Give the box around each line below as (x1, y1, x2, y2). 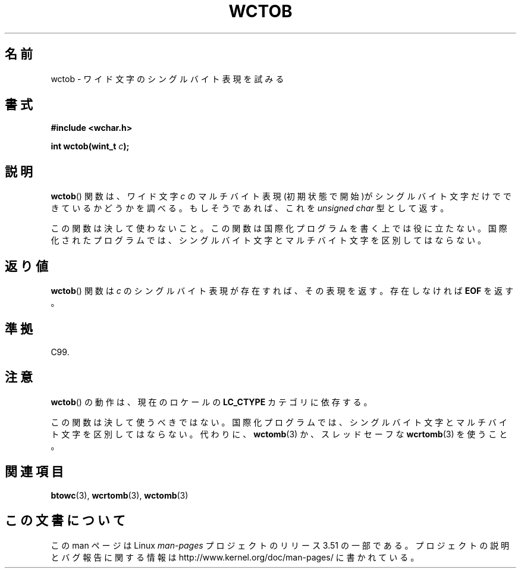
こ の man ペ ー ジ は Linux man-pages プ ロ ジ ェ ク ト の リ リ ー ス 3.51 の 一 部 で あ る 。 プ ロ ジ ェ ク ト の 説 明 (51, 540, 510, 550)
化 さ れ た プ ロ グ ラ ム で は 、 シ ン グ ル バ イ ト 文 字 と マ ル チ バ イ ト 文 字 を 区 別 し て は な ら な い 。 (51, 235, 486, 246)
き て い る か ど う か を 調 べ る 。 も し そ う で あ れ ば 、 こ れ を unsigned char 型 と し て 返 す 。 (51, 203, 449, 214)
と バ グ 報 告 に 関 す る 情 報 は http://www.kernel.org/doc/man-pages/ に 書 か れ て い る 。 (51, 552, 419, 562)
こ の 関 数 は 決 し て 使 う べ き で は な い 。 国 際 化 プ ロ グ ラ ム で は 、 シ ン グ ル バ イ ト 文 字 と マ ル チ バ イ (51, 417, 507, 427)
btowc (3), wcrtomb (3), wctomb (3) (51, 490, 189, 500)
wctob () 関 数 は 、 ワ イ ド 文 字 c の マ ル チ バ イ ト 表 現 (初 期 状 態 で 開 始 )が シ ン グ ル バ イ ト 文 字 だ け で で (51, 191, 511, 202)
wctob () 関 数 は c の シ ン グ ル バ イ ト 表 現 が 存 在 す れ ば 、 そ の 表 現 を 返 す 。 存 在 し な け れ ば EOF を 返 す (51, 286, 513, 296)
